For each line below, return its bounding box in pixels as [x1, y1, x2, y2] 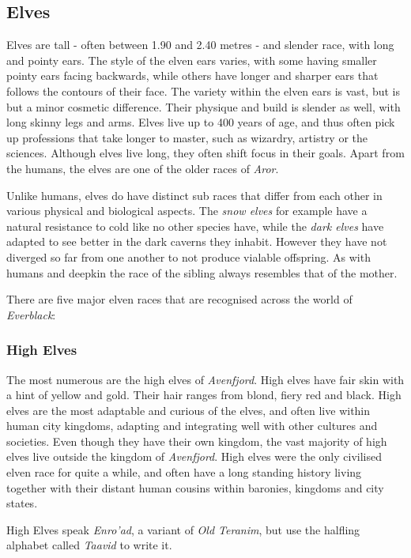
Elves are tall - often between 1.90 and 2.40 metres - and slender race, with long [6, 36, 394, 53]
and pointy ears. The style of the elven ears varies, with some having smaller [6, 51, 377, 68]
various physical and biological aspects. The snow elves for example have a [6, 202, 368, 219]
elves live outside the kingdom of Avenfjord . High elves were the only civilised [6, 448, 382, 465]
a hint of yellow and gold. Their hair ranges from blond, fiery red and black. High [6, 386, 402, 403]
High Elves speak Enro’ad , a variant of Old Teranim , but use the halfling [6, 521, 360, 537]
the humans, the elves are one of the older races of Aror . [6, 160, 279, 176]
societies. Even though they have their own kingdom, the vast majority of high [6, 432, 387, 449]
